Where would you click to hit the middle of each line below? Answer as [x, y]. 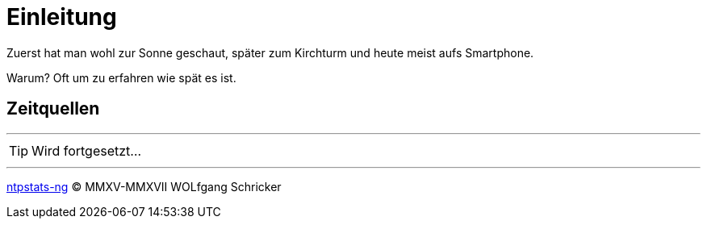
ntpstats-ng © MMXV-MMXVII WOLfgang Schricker [144, 186]
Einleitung [62, 17]
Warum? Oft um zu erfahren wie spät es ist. [121, 77]
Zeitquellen [53, 109]
